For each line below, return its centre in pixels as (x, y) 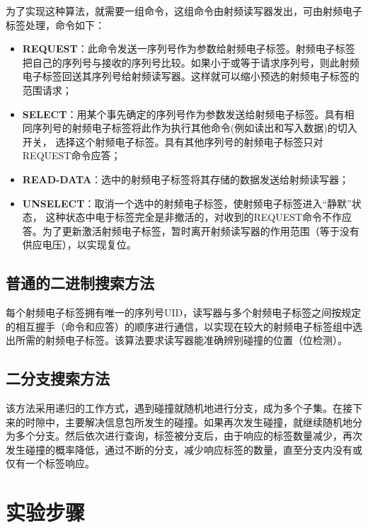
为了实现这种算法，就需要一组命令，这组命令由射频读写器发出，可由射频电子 (184, 11)
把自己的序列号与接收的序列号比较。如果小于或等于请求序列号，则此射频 (191, 62)
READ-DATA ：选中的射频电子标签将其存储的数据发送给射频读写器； (186, 179)
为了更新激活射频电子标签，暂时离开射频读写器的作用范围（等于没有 (201, 230)
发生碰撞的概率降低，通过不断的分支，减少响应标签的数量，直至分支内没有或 (184, 449)
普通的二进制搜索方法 (80, 283)
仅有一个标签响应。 (50, 463)
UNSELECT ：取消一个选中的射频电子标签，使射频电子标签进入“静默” (187, 203)
